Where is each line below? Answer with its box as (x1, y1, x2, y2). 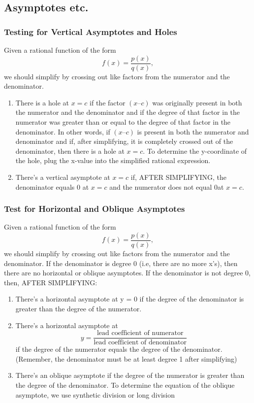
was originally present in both (152, 97, 242, 107)
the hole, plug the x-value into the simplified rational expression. (15, 155, 211, 166)
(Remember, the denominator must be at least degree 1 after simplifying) (15, 353, 237, 364)
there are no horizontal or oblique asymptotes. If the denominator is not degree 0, (4, 268, 251, 278)
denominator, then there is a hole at (15, 145, 125, 156)
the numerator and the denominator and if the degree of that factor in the (15, 107, 240, 117)
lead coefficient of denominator (94, 339, 187, 346)
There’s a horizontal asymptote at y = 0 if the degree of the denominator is (15, 294, 244, 304)
